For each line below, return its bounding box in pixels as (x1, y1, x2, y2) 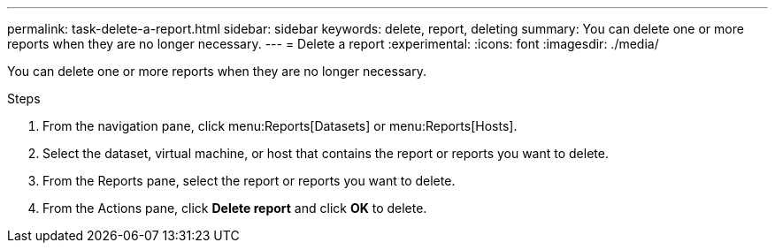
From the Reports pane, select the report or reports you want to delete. (42, 173, 456, 188)
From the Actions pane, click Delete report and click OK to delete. (42, 201, 427, 216)
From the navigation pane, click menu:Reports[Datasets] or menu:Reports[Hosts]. (42, 118, 518, 133)
